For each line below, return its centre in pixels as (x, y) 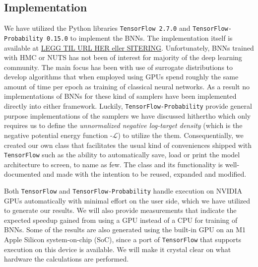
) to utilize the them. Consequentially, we (181, 135)
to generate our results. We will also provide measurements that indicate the (120, 210)
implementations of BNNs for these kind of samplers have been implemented (120, 96)
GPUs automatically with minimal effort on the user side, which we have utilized (127, 200)
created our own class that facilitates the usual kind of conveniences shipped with (128, 145)
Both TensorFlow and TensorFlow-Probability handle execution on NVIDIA (123, 190)
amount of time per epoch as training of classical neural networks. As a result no (127, 86)
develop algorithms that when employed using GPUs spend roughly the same (121, 77)
